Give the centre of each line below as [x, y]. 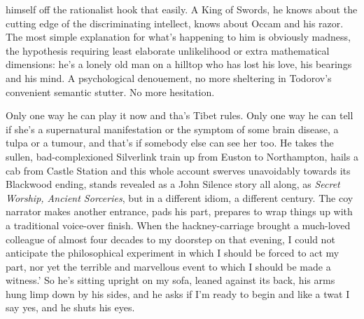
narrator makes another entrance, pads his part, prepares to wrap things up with [179, 211]
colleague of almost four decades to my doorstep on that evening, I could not [170, 239]
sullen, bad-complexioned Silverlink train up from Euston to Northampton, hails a [182, 156]
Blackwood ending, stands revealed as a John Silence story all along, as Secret [173, 184]
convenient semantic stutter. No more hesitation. [110, 91]
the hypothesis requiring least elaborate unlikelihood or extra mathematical [168, 50]
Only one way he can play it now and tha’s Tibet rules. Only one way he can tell [180, 115]
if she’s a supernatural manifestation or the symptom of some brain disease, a [172, 129]
